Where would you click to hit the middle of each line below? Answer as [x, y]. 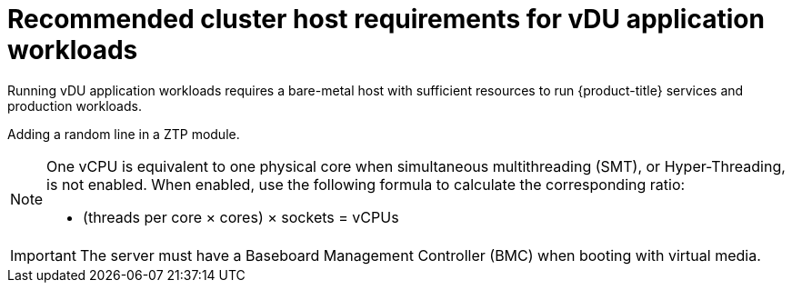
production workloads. [75, 105]
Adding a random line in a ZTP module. [124, 134]
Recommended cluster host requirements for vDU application [386, 19]
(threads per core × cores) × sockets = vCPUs [241, 217]
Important [43, 255]
